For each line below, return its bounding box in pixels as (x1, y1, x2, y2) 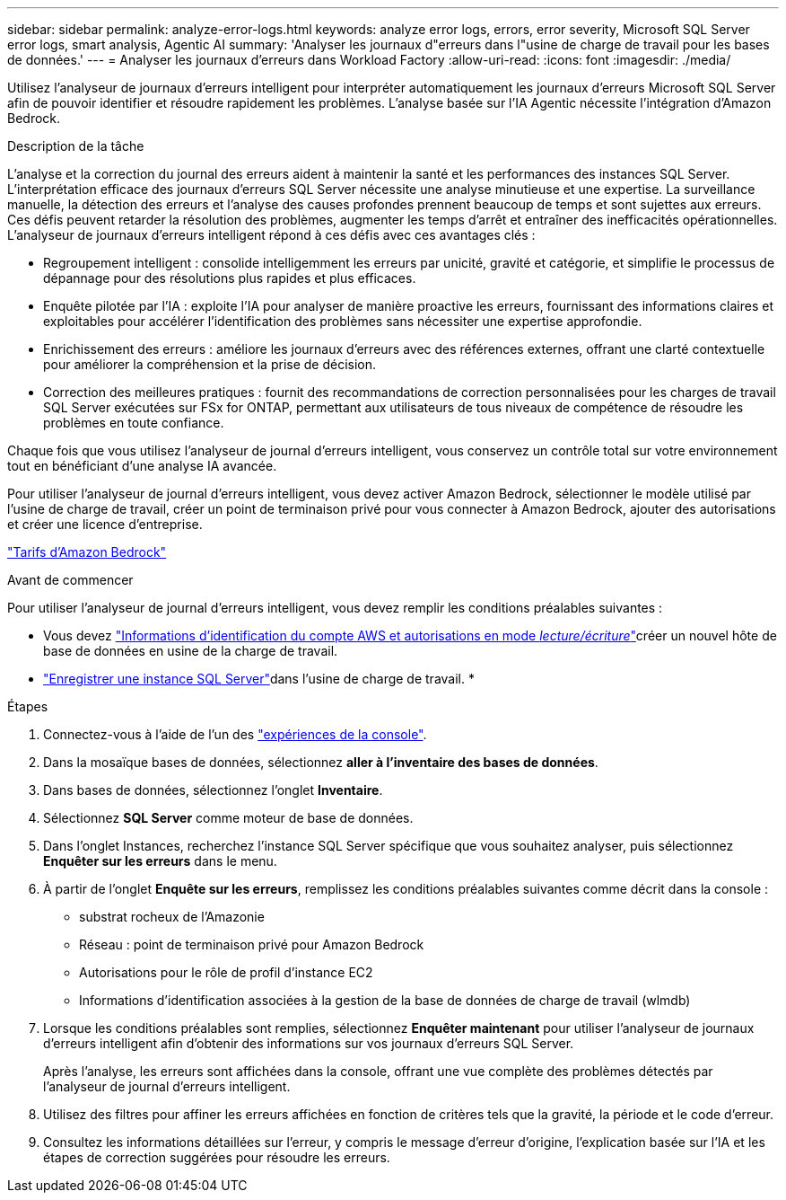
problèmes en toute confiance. (43, 415, 224, 430)
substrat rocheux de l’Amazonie (79, 909, 265, 924)
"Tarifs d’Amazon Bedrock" (7, 544, 167, 560)
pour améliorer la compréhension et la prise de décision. (43, 357, 377, 372)
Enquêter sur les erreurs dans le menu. (43, 853, 277, 869)
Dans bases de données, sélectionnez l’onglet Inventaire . (43, 782, 383, 798)
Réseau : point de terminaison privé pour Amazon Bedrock (79, 937, 424, 952)
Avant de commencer (7, 572, 134, 587)
